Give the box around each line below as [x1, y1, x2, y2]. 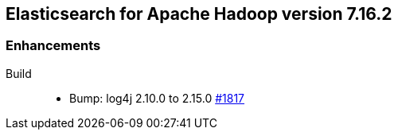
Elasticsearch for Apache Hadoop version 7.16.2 [6, 4, 392, 24]
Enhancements [6, 37, 101, 54]
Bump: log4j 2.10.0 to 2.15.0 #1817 [69, 91, 245, 105]
